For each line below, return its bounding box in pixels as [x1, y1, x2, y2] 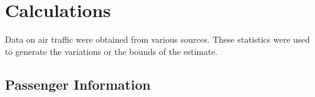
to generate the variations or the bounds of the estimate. [5, 45, 218, 57]
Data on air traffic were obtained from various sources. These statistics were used [5, 33, 310, 46]
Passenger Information [5, 74, 151, 93]
